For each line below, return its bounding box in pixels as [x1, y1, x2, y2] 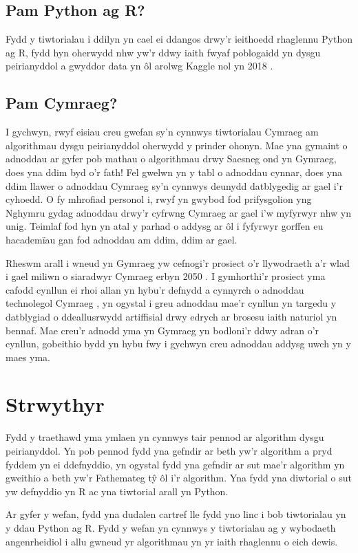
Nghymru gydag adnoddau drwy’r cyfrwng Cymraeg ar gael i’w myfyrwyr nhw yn [6, 205, 352, 219]
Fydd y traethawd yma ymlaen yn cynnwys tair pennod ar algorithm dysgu [6, 430, 324, 444]
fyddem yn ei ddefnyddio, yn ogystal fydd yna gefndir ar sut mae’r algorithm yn [6, 457, 345, 471]
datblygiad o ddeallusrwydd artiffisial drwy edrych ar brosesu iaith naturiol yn [6, 309, 337, 323]
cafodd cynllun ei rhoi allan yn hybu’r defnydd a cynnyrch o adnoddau [6, 282, 304, 296]
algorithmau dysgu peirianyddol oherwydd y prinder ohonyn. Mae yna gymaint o [6, 138, 348, 152]
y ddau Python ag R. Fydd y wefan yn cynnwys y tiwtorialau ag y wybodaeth [6, 520, 336, 534]
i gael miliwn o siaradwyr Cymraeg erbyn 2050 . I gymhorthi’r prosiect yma [6, 269, 326, 283]
